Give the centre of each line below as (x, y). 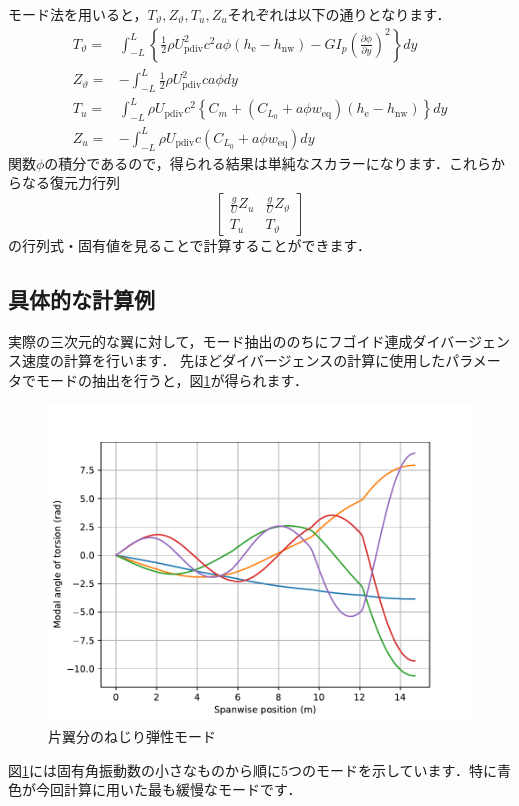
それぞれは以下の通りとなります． (339, 14)
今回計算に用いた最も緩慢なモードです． (168, 789)
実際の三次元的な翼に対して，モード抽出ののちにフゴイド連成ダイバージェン (259, 340)
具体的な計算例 (81, 298)
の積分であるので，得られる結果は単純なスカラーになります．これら (268, 162)
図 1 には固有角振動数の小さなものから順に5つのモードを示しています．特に (253, 769)
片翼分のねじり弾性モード (132, 735)
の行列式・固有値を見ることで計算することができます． (190, 244)
